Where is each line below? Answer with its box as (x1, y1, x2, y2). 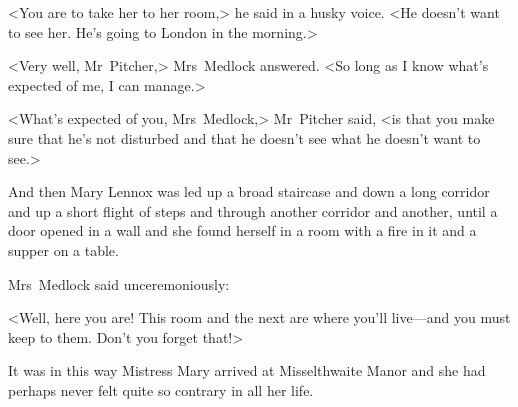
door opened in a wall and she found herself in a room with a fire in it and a (8, 220, 477, 241)
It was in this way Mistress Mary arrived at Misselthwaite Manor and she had (8, 360, 486, 381)
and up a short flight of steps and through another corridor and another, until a (8, 200, 498, 221)
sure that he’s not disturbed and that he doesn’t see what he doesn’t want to (8, 127, 481, 148)
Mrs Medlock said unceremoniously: (8, 273, 230, 294)
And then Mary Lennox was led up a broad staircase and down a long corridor (8, 181, 490, 202)
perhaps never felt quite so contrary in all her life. (8, 379, 314, 400)
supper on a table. (8, 239, 119, 260)
